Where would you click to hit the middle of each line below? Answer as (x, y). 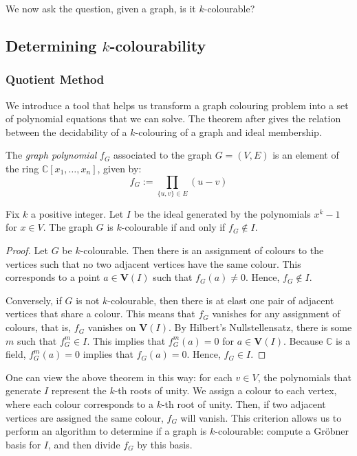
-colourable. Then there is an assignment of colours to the (202, 250)
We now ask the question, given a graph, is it (101, 8)
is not (88, 300)
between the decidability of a (66, 132)
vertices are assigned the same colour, (85, 417)
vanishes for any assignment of (276, 313)
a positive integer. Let (77, 213)
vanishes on (112, 327)
